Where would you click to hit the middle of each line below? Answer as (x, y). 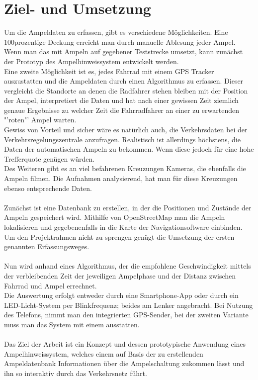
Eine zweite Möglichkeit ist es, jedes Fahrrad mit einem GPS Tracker (109, 71)
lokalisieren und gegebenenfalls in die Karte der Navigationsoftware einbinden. (123, 227)
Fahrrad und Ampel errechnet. (50, 285)
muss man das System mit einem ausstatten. (72, 324)
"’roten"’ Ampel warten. (40, 120)
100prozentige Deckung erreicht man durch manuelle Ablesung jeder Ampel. (120, 42)
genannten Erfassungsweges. (47, 246)
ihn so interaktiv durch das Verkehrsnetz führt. (76, 373)
